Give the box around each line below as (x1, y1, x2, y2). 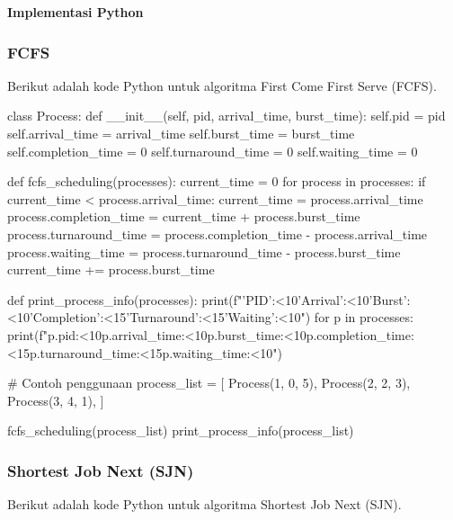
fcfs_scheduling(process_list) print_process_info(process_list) (7, 421, 354, 440)
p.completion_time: (306, 325, 414, 344)
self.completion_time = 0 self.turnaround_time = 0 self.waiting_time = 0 (7, 141, 418, 160)
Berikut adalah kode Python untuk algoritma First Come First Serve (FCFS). (7, 76, 437, 94)
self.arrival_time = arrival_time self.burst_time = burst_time (7, 124, 355, 142)
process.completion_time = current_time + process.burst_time (7, 207, 360, 226)
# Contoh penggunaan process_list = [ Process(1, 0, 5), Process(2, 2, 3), (7, 373, 411, 392)
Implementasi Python (7, 3, 144, 21)
